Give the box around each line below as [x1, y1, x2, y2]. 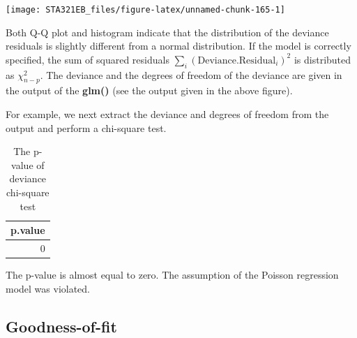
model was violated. [6, 281, 91, 295]
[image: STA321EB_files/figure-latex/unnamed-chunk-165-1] [6, 5, 285, 15]
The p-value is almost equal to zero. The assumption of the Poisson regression [6, 267, 339, 282]
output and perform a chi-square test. [6, 120, 167, 135]
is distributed [294, 52, 351, 66]
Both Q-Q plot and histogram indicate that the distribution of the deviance [6, 24, 329, 39]
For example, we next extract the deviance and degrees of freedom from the [6, 107, 329, 122]
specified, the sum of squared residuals [6, 52, 169, 66]
